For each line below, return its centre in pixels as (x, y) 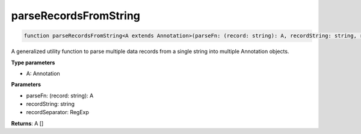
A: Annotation (43, 73)
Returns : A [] (27, 123)
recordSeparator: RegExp (58, 112)
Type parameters (33, 62)
